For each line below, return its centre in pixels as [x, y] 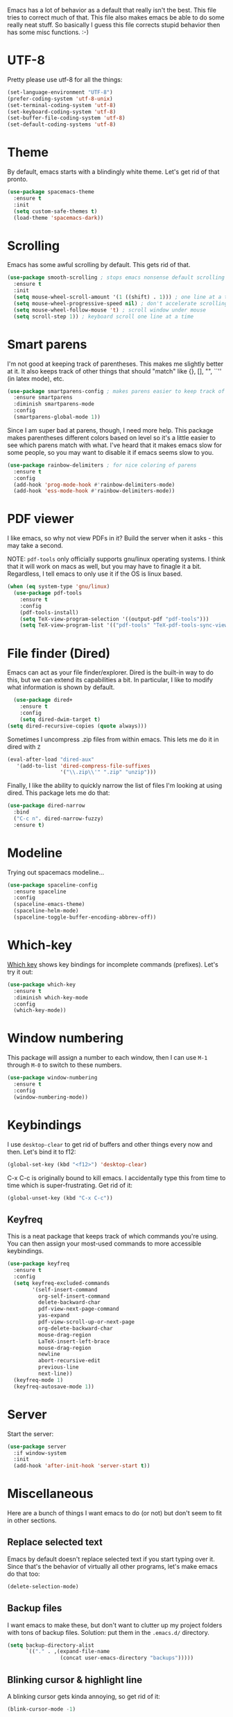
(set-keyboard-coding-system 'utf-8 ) [62, 112]
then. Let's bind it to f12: [42, 1152]
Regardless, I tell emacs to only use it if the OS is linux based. [95, 574]
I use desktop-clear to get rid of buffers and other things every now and [110, 1144]
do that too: [24, 1574]
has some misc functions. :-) [48, 32]
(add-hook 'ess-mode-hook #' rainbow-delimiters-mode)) [94, 491]
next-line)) [55, 1374]
